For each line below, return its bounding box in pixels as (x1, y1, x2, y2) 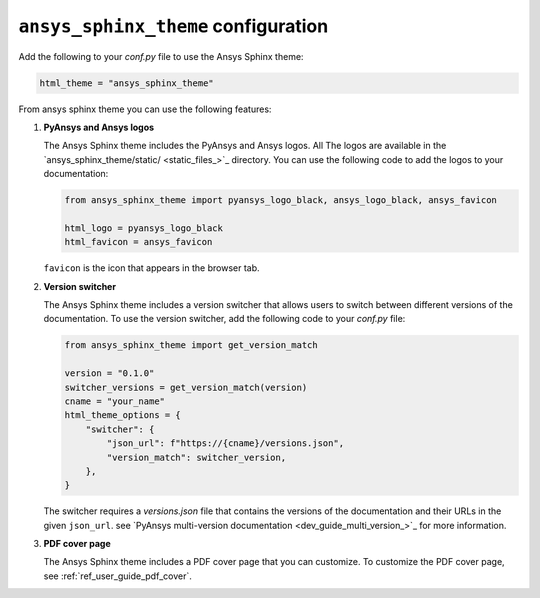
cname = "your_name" (64, 395, 165, 407)
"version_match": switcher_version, (106, 451, 287, 463)
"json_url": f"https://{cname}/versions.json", (106, 438, 345, 449)
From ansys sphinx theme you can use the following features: (18, 103, 272, 115)
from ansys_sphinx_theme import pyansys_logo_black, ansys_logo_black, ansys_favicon (64, 195, 497, 206)
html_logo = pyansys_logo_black (64, 222, 224, 234)
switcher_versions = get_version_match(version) (64, 381, 308, 393)
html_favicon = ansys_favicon (64, 236, 213, 248)
